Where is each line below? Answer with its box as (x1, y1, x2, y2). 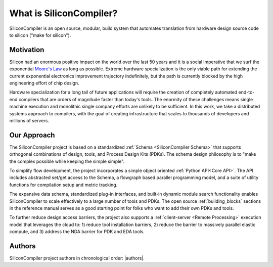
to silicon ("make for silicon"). (9, 32, 71, 38)
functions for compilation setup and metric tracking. (9, 182, 118, 188)
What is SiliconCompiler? (9, 8, 118, 19)
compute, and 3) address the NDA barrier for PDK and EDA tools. (9, 229, 145, 235)
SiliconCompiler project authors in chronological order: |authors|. (9, 255, 145, 261)
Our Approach (9, 130, 55, 139)
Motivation (9, 46, 44, 54)
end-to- (238, 89, 255, 96)
